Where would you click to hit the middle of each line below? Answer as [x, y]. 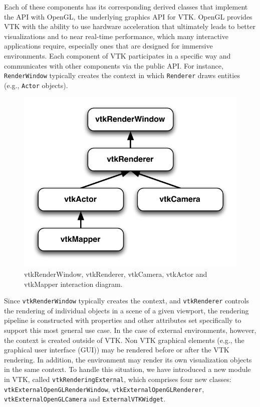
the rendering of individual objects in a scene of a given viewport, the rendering [126, 310]
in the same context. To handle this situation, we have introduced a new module [127, 369]
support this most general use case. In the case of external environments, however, [130, 330]
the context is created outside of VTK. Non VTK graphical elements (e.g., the [124, 340]
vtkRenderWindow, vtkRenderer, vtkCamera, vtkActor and [116, 274]
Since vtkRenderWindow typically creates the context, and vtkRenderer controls [126, 301]
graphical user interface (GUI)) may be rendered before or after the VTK [117, 350]
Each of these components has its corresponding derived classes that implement [126, 7]
